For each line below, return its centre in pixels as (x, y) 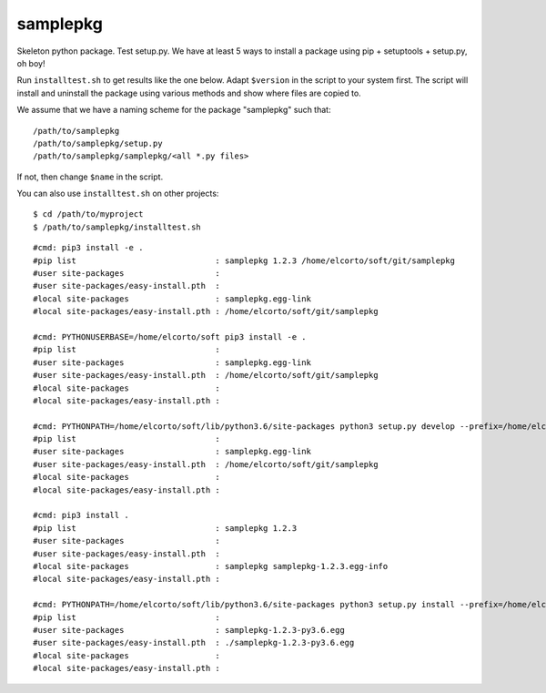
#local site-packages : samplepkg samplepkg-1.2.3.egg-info (211, 566)
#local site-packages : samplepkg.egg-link (172, 299)
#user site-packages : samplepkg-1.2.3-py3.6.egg (189, 630)
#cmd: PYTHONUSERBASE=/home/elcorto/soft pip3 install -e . (170, 336)
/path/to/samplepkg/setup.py (98, 143)
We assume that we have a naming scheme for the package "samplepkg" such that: (174, 110)
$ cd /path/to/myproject (88, 214)
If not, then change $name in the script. (90, 177)
